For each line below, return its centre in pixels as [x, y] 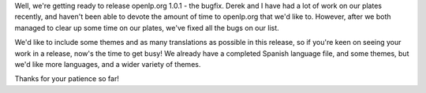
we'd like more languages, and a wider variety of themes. [108, 64]
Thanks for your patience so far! [67, 79]
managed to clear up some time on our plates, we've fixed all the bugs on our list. [147, 28]
